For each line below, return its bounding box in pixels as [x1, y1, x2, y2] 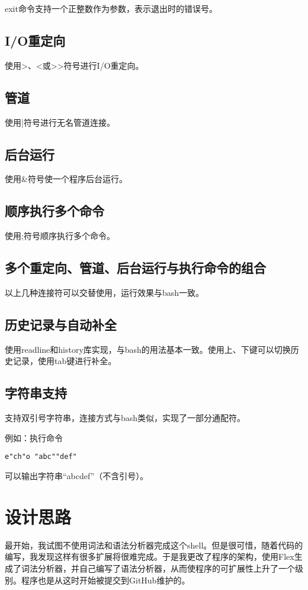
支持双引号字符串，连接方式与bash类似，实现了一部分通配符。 [5, 412, 246, 424]
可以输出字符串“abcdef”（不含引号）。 [5, 470, 149, 482]
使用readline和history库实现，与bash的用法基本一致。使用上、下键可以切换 [5, 343, 291, 355]
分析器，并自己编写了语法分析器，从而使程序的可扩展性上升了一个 [37, 562, 295, 574]
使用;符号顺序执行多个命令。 [5, 229, 115, 242]
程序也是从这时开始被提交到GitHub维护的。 [21, 573, 190, 586]
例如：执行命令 [5, 431, 63, 444]
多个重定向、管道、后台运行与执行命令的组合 [5, 259, 266, 277]
